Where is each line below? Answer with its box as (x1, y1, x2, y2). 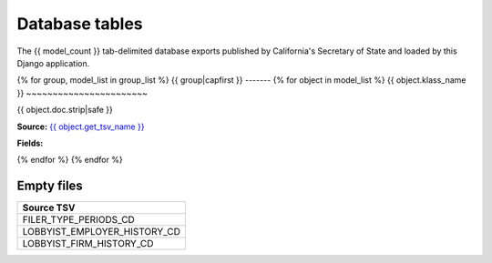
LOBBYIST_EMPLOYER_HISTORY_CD (22, 226, 181, 238)
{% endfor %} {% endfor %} (16, 155, 123, 166)
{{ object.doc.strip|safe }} (16, 105, 114, 116)
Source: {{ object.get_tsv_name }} (16, 121, 145, 132)
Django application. (16, 57, 90, 68)
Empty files (16, 178, 84, 194)
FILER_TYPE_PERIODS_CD (22, 214, 136, 227)
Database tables (16, 14, 143, 34)
